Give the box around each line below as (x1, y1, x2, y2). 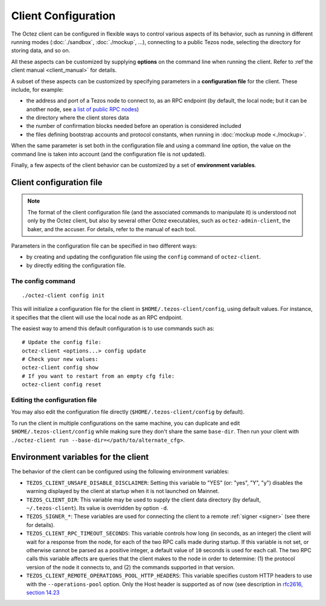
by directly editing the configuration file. (26, 261, 126, 269)
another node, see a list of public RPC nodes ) (26, 106, 139, 113)
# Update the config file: (22, 339, 102, 346)
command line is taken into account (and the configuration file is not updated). (11, 150, 206, 158)
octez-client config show (22, 364, 99, 371)
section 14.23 (26, 588, 60, 596)
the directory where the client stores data (26, 114, 129, 121)
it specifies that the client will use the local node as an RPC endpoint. (11, 314, 183, 321)
